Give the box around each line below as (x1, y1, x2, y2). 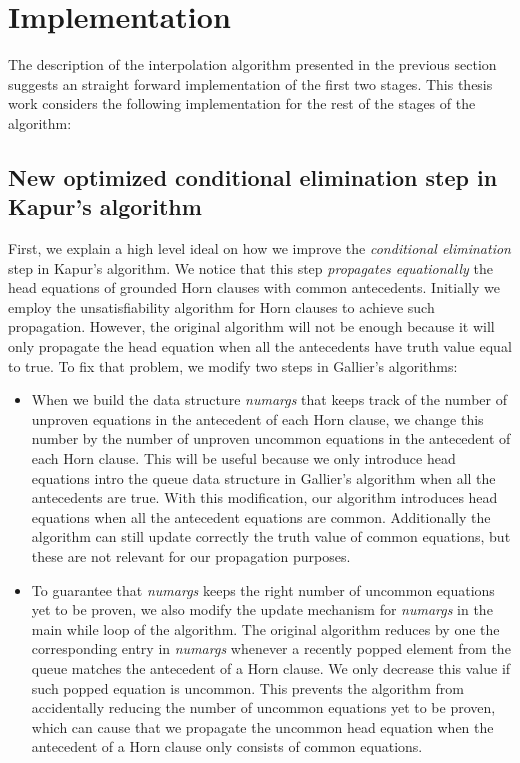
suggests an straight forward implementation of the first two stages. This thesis (8, 73, 493, 94)
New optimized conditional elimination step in (8, 161, 498, 192)
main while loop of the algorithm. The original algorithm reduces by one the (31, 618, 500, 639)
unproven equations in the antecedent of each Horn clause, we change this (31, 408, 484, 429)
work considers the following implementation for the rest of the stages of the (8, 93, 476, 114)
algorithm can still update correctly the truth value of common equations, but (31, 526, 511, 547)
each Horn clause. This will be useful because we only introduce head (31, 448, 456, 469)
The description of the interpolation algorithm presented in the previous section (8, 54, 497, 75)
